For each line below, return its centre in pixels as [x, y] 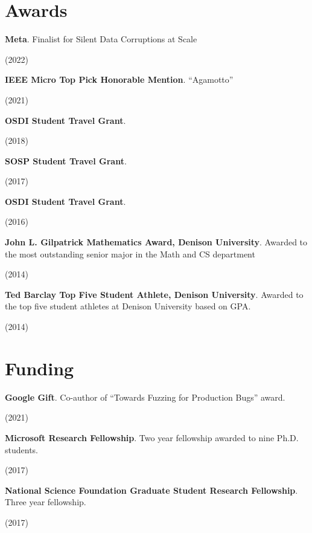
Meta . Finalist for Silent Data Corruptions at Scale [101, 39]
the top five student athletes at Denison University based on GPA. [128, 306]
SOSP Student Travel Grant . [66, 160]
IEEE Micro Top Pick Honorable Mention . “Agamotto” [119, 79]
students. [21, 449]
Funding [40, 368]
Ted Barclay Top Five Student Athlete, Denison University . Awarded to [154, 294]
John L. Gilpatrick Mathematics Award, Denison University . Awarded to [156, 242]
